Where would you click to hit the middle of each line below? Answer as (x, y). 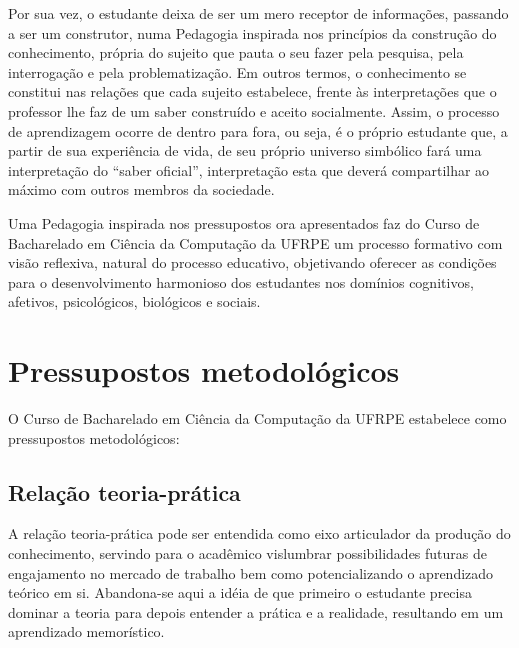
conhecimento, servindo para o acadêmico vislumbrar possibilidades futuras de (248, 553)
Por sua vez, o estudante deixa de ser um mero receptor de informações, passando (258, 13)
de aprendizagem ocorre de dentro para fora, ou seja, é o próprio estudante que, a (258, 130)
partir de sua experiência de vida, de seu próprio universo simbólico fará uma (245, 150)
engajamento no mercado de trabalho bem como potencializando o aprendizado (251, 572)
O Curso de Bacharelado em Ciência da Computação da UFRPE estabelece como (257, 418)
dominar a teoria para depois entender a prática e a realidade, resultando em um (256, 611)
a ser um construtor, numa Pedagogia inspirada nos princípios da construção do (252, 32)
